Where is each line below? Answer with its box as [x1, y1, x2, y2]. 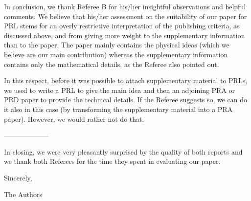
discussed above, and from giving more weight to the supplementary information [4, 30, 245, 40]
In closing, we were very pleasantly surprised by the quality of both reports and [4, 146, 243, 156]
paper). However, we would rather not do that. [4, 113, 144, 124]
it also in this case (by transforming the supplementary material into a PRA [4, 104, 233, 114]
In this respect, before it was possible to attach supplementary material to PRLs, [4, 75, 248, 86]
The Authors [4, 189, 42, 199]
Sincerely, [4, 172, 32, 182]
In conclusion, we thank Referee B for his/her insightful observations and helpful [4, 1, 246, 11]
